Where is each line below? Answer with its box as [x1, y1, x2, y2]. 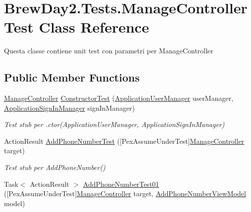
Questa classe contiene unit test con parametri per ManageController [4, 45, 213, 56]
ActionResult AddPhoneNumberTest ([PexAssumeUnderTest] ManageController [4, 135, 245, 146]
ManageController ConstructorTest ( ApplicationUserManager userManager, [4, 93, 234, 103]
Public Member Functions [4, 70, 140, 85]
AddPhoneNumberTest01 [83, 178, 159, 189]
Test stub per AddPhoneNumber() [4, 162, 105, 172]
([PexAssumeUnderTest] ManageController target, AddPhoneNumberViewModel [4, 188, 246, 199]
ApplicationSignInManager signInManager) [4, 102, 135, 113]
